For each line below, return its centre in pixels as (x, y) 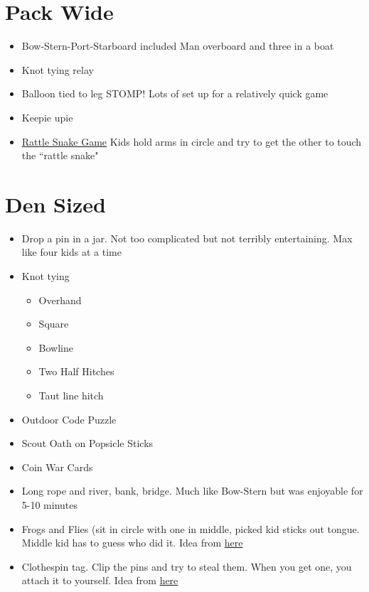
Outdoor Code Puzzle (69, 419)
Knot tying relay (58, 69)
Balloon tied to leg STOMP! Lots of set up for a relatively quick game (175, 93)
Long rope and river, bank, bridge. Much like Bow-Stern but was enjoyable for (192, 491)
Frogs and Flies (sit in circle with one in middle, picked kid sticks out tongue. (191, 528)
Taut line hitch (71, 395)
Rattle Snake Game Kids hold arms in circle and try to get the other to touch (192, 141)
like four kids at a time (71, 252)
